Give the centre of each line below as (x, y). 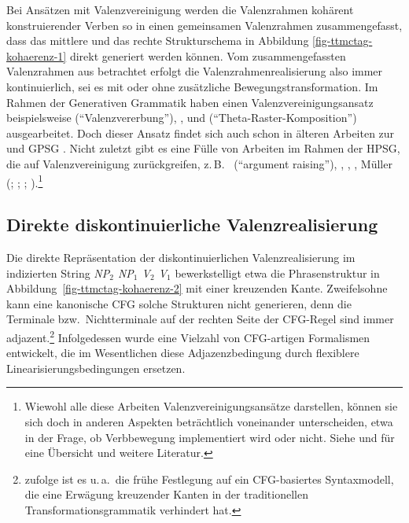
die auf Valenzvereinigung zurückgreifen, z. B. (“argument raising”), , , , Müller (199, 163)
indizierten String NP (58, 273)
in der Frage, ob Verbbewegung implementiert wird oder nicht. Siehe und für (210, 437)
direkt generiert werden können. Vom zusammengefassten (208, 55)
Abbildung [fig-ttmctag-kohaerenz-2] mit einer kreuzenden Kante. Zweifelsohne (197, 288)
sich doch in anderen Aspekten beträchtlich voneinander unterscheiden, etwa (209, 421)
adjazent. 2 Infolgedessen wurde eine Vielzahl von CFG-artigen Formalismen (188, 336)
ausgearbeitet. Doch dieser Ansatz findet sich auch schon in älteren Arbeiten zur (201, 133)
